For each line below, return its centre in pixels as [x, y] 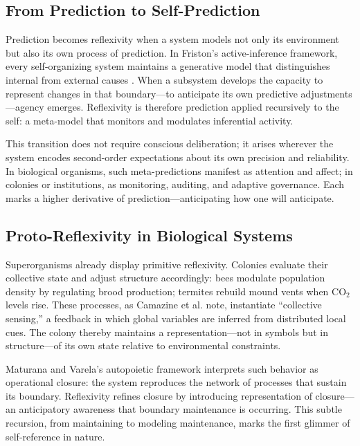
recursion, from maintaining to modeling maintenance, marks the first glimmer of [178, 423]
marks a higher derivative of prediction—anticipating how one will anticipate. [170, 197]
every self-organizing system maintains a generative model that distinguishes [168, 66]
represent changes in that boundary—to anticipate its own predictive [152, 93]
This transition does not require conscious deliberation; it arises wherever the [170, 143]
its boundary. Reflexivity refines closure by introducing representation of [159, 395]
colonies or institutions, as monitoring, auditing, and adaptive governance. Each [175, 184]
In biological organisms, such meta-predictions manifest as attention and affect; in [179, 170]
